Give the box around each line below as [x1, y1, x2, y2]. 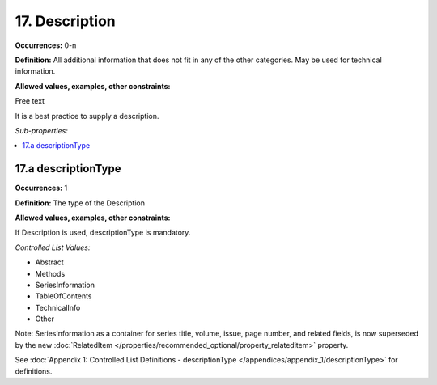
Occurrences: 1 [15, 183, 68, 193]
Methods [35, 269, 66, 278]
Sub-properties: [15, 125, 68, 135]
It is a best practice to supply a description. [15, 111, 159, 121]
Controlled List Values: [15, 243, 91, 252]
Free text [15, 96, 45, 106]
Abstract [35, 257, 64, 267]
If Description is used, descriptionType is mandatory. [15, 227, 191, 238]
